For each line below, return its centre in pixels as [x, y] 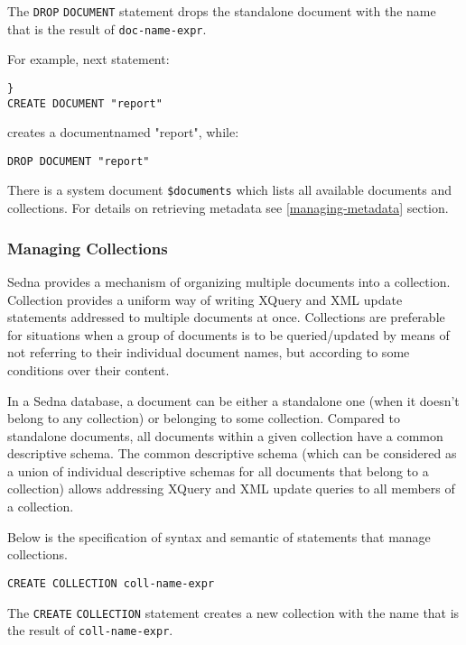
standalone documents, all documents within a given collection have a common [225, 435]
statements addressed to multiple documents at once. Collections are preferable [226, 317]
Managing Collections [88, 248]
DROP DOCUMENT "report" [79, 161]
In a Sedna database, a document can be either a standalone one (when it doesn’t [233, 400]
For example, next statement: [89, 59]
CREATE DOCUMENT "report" [85, 103]
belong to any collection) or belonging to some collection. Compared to [204, 418]
